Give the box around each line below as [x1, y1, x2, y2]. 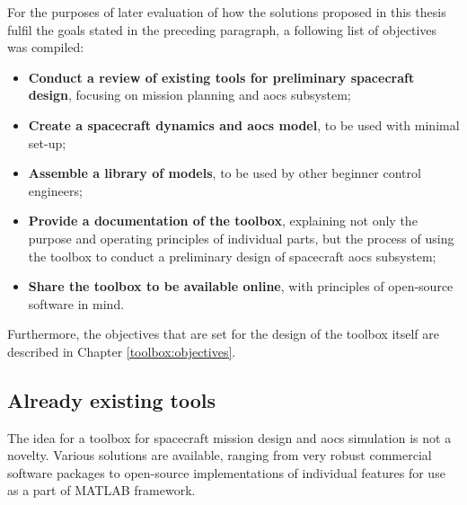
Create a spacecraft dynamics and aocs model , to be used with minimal [28, 115, 460, 134]
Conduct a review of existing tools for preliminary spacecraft [28, 67, 415, 86]
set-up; [28, 133, 66, 152]
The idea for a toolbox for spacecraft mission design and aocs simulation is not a [7, 428, 452, 447]
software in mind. [28, 294, 125, 313]
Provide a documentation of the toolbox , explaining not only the [28, 211, 418, 230]
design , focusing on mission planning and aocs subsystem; [28, 85, 351, 104]
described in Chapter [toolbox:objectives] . [7, 341, 236, 360]
